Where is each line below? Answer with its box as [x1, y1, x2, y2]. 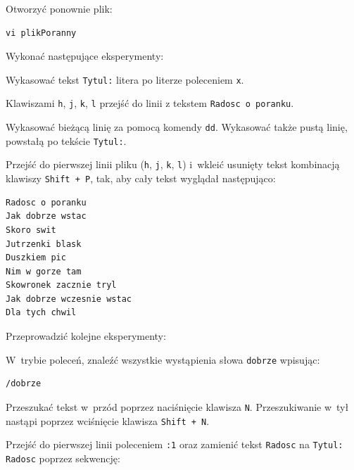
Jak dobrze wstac [6, 211, 87, 222]
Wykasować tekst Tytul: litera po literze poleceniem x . [6, 72, 244, 87]
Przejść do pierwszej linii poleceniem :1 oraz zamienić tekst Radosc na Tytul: [6, 437, 343, 452]
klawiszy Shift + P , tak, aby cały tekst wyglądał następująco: [6, 171, 276, 186]
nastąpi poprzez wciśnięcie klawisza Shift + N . [6, 413, 210, 428]
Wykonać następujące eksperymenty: [6, 49, 164, 63]
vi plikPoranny [6, 27, 77, 38]
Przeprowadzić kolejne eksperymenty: [6, 329, 166, 343]
